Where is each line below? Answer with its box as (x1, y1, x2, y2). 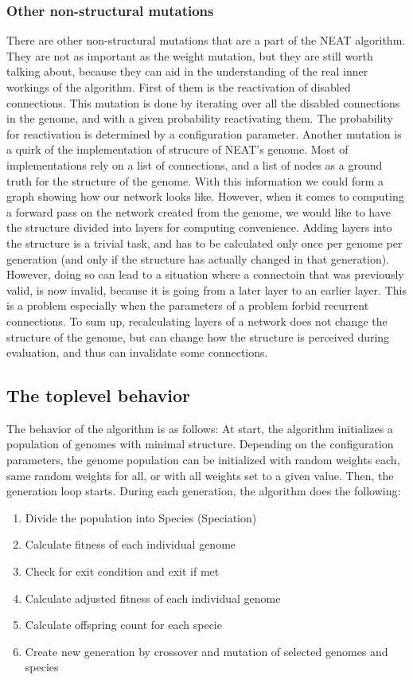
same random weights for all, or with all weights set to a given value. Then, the (6, 467, 394, 483)
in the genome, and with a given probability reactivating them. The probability (6, 110, 393, 127)
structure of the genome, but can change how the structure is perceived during (6, 328, 390, 345)
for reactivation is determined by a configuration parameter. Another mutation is (6, 125, 402, 142)
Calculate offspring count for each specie (25, 616, 222, 633)
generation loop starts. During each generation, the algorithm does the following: (6, 483, 401, 499)
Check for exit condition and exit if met (25, 563, 220, 580)
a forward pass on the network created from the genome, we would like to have (6, 203, 391, 220)
